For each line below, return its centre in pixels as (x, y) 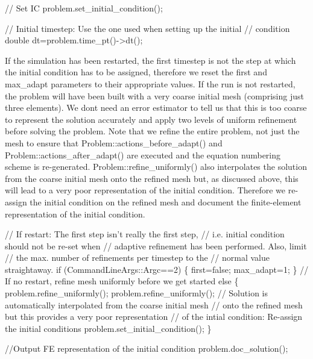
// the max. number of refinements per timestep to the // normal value (137, 258)
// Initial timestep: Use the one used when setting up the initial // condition (147, 28)
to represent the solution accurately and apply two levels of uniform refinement (151, 119)
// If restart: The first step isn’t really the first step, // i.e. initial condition (145, 234)
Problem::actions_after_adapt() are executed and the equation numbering (143, 155)
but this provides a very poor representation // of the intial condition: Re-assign (154, 317)
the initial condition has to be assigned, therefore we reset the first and (136, 72)
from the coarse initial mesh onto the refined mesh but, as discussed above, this (152, 178)
